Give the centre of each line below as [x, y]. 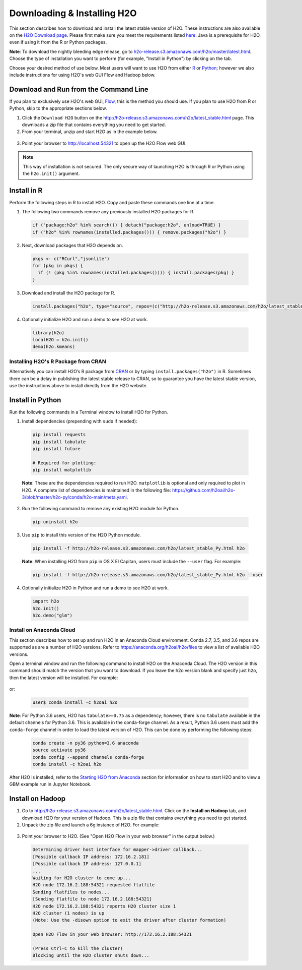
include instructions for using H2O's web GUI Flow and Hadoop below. [82, 75]
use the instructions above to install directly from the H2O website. [79, 385]
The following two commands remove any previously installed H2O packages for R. [108, 212]
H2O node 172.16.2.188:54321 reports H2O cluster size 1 [104, 906]
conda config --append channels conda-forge [88, 757]
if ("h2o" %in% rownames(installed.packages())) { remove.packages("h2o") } [129, 232]
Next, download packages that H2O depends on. [72, 245]
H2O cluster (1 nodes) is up [68, 913]
